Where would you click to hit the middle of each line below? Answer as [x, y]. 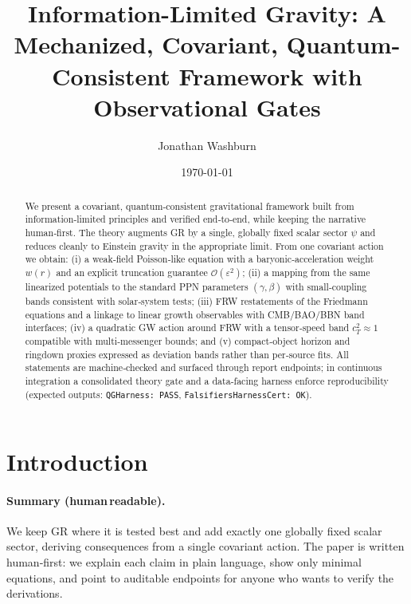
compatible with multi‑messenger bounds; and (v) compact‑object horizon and [188, 340]
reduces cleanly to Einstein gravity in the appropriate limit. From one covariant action [204, 245]
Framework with [270, 75]
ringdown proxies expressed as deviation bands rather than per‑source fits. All [187, 354]
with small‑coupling [326, 286]
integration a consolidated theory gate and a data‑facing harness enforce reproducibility [207, 380]
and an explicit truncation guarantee [132, 272]
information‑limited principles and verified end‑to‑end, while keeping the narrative [196, 219]
